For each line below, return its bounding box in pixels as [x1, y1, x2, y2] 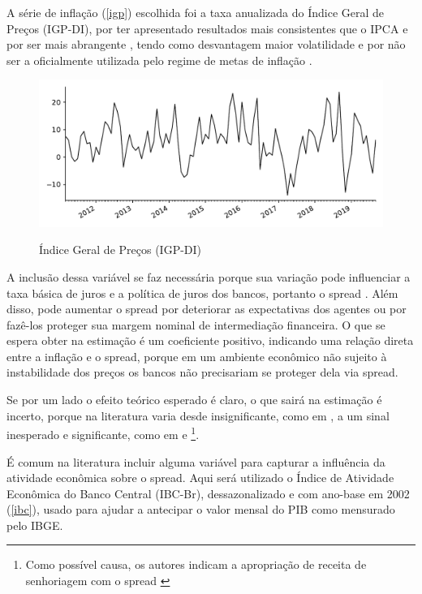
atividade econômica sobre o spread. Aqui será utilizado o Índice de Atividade [6, 469, 394, 486]
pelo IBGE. [6, 516, 63, 533]
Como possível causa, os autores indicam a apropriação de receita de [25, 556, 367, 573]
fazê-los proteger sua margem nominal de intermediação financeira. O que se [6, 316, 385, 333]
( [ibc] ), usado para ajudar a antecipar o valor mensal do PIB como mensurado [6, 501, 395, 518]
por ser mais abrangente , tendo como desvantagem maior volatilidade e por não [6, 36, 406, 53]
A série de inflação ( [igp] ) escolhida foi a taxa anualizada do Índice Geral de [6, 4, 385, 20]
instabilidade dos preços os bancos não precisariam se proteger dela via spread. [6, 364, 398, 381]
